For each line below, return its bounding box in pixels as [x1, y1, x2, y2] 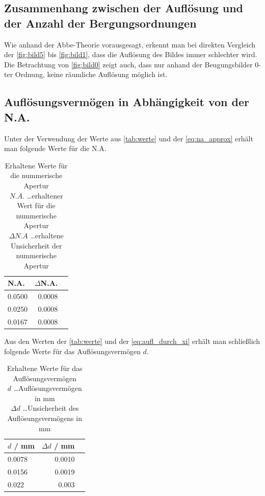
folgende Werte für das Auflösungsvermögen [4, 345, 141, 356]
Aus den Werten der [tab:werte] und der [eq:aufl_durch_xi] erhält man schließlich [4, 335, 260, 346]
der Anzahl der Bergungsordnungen [4, 15, 197, 31]
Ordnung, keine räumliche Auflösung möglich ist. [15, 69, 168, 80]
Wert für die [17, 200, 56, 211]
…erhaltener [26, 190, 63, 201]
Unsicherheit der [10, 240, 62, 251]
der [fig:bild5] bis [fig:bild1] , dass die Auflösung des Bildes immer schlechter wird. [4, 49, 257, 60]
